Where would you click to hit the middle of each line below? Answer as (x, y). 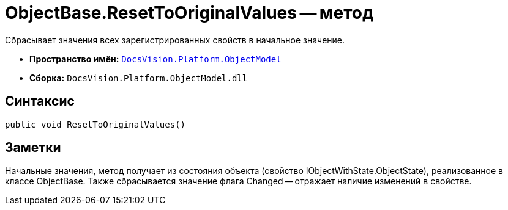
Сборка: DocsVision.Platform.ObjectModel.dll (139, 78)
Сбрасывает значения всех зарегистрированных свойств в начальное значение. (175, 40)
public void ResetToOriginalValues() (95, 124)
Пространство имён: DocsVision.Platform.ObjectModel (155, 59)
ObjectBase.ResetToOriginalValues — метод (189, 13)
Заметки (33, 148)
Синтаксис (40, 101)
